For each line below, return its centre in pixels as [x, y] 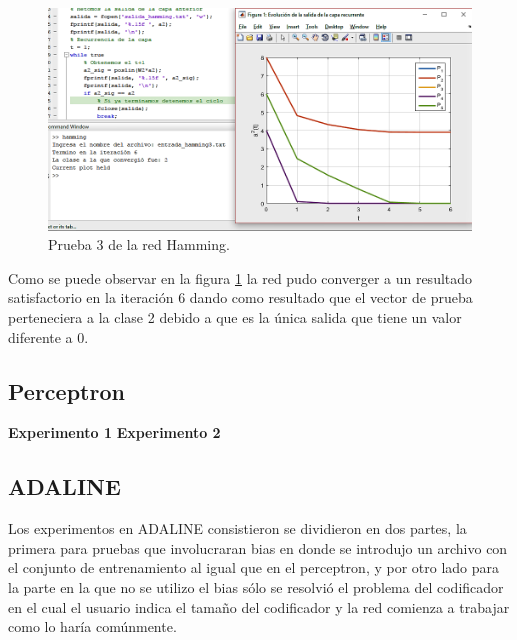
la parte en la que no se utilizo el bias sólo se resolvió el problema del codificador [256, 586]
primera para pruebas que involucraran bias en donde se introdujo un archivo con [258, 547]
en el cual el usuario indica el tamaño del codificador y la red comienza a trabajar [259, 606]
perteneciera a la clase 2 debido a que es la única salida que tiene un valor [235, 316]
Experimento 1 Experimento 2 [114, 432]
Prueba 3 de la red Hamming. [139, 244]
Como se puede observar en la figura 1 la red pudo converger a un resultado [240, 277]
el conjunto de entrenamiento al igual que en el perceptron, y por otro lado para [254, 567]
